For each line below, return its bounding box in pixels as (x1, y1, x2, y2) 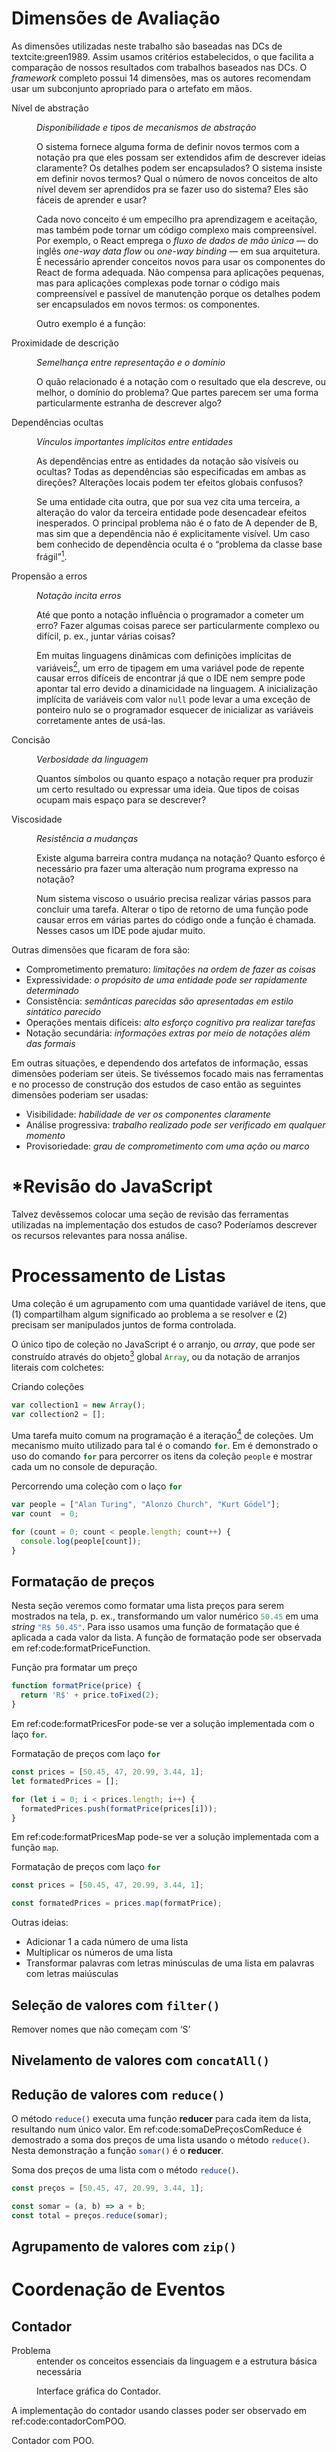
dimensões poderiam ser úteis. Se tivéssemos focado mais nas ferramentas (11, 1068, 324, 1080)
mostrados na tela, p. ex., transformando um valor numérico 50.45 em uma (11, 1610, 319, 1622)
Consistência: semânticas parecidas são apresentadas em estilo (25, 995, 294, 1007)
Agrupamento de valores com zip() (11, 2238, 238, 2256)
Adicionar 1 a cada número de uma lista (25, 1936, 189, 1948)
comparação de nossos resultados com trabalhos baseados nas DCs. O (11, 61, 308, 73)
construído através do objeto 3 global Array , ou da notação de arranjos (11, 1349, 301, 1362)
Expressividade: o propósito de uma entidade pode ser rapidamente (25, 974, 308, 986)
